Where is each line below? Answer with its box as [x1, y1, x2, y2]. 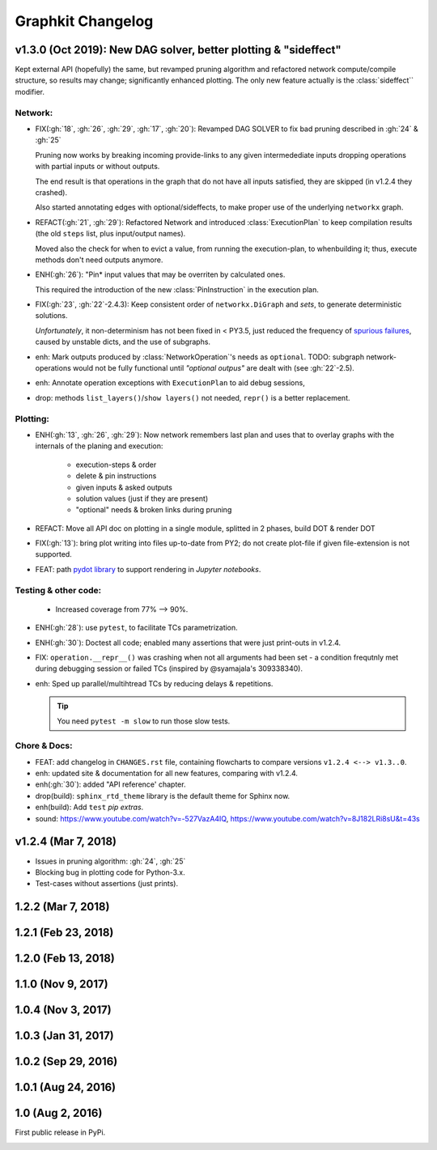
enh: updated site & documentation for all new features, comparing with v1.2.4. [35, 769, 299, 779]
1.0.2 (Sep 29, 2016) [15, 1055, 118, 1068]
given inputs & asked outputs [75, 482, 173, 492]
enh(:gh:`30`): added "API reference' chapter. [35, 779, 186, 789]
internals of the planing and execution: [35, 441, 163, 451]
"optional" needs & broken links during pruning [75, 505, 232, 515]
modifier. [15, 87, 45, 96]
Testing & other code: [15, 584, 101, 596]
